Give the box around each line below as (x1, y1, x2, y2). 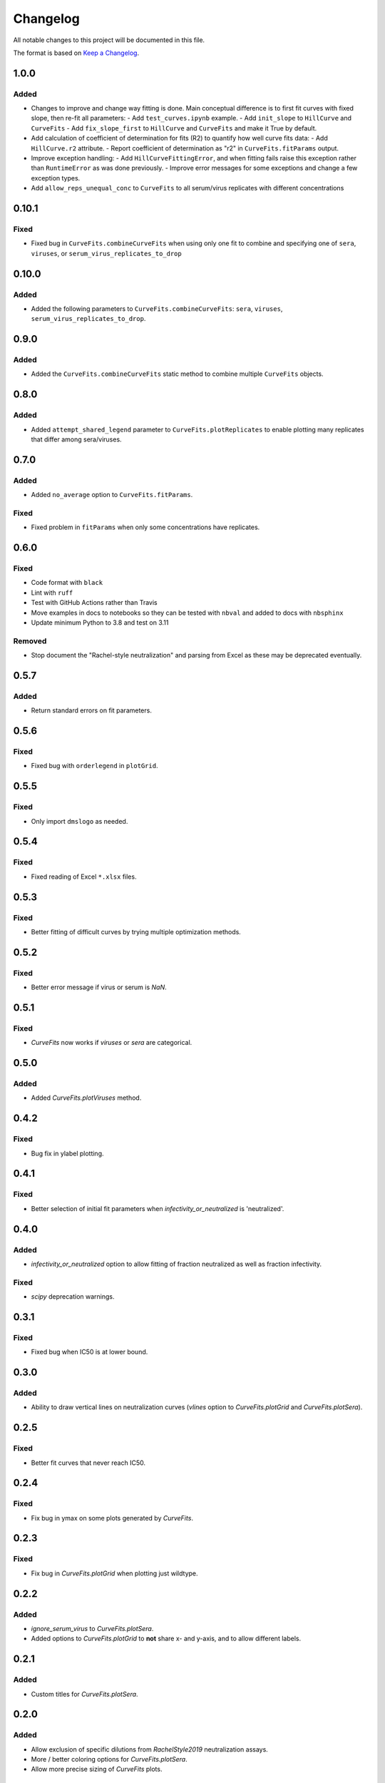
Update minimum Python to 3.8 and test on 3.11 (31, 618, 169, 627)
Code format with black (31, 578, 103, 587)
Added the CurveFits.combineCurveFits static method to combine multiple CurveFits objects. (31, 369, 324, 378)
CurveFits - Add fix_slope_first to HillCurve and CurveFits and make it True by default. (31, 123, 317, 132)
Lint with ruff (31, 588, 73, 597)
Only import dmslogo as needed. (31, 817, 128, 825)
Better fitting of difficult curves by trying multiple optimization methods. (31, 927, 242, 936)
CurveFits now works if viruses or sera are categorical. (31, 1038, 192, 1047)
